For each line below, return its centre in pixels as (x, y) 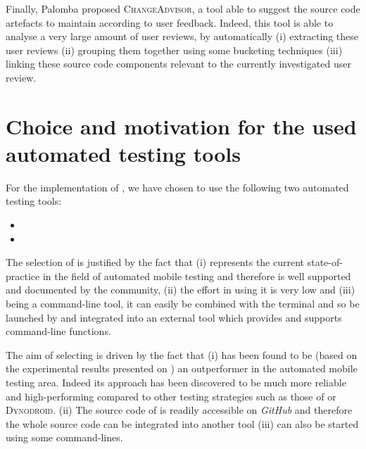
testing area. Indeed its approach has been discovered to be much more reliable (176, 382)
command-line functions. (58, 331)
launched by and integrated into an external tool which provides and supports (174, 317)
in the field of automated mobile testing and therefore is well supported (197, 276)
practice (23, 276)
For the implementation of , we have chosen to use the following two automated (177, 187)
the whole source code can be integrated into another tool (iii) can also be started (182, 423)
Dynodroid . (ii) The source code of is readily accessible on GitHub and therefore (179, 410)
